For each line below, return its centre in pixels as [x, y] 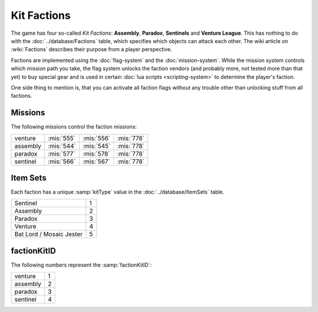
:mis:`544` [62, 146]
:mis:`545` [97, 146]
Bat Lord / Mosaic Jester [49, 234]
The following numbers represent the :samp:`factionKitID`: [81, 265]
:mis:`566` [62, 161]
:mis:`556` [97, 138]
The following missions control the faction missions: [74, 127]
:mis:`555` [62, 138]
